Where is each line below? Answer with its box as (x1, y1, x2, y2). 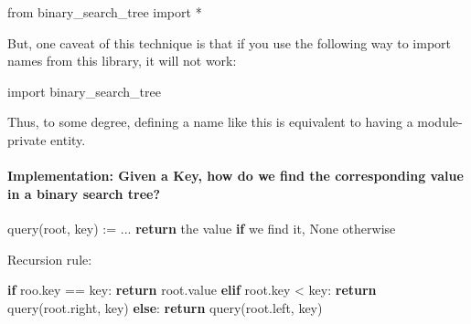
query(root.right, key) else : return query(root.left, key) (7, 298, 323, 317)
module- (417, 112, 463, 131)
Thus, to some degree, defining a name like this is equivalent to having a (7, 112, 413, 131)
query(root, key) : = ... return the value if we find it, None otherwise (7, 218, 396, 237)
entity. (50, 130, 86, 149)
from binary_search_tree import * (7, 3, 202, 21)
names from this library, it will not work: (7, 51, 237, 70)
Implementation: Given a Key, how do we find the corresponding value (7, 166, 464, 185)
